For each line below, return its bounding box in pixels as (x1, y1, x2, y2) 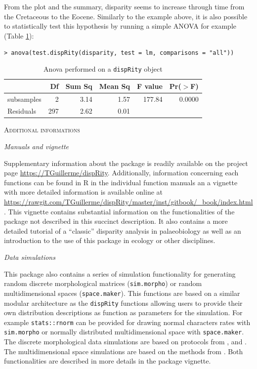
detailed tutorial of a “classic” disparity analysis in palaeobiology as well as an (4, 225, 241, 236)
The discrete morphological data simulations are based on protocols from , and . (4, 336, 247, 347)
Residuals (7, 106, 36, 116)
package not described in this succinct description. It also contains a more (4, 216, 228, 226)
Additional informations (4, 124, 80, 135)
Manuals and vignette (4, 141, 69, 152)
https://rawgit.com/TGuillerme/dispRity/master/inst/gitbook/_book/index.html (4, 197, 253, 207)
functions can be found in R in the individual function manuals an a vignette (4, 177, 238, 187)
